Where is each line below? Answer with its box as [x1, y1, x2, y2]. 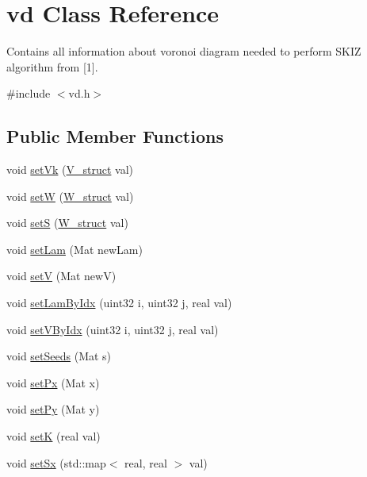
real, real [124, 454, 167, 471]
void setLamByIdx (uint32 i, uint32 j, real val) [6, 294, 232, 311]
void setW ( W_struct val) [6, 187, 134, 204]
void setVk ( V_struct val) [6, 161, 134, 178]
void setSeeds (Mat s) [6, 348, 112, 364]
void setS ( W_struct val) [6, 214, 128, 231]
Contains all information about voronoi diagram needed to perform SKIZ [6, 43, 361, 60]
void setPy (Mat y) [6, 401, 100, 417]
